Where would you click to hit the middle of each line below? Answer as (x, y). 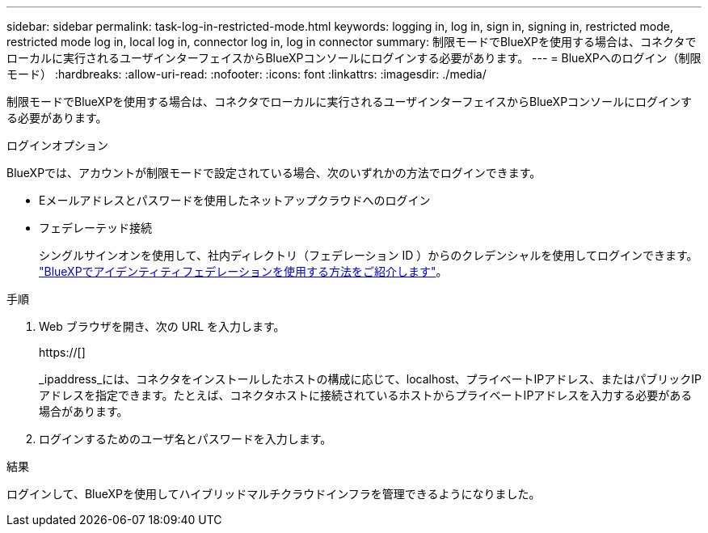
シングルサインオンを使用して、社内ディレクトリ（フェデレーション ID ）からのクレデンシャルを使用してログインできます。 (369, 255)
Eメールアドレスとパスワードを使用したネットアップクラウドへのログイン (235, 200)
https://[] (62, 352)
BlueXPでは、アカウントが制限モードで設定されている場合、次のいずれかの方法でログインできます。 (274, 173)
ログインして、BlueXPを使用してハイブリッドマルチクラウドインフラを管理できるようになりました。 (274, 494)
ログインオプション (57, 145)
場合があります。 (84, 411)
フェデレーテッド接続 (95, 228)
